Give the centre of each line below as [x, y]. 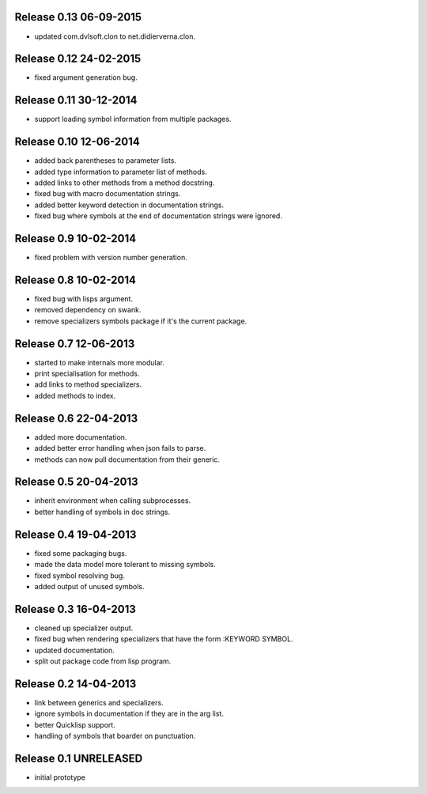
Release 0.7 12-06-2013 [75, 344]
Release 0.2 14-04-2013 [76, 684]
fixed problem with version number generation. [111, 258]
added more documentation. [81, 437]
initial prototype [60, 777]
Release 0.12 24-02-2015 [78, 59]
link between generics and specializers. [99, 702]
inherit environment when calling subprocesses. [113, 501]
